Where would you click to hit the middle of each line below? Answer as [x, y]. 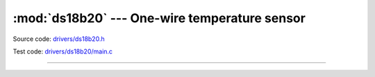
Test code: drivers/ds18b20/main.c [63, 51]
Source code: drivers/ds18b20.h [59, 39]
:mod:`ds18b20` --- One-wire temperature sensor [159, 18]
